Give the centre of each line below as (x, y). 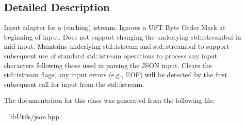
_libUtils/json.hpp (32, 116)
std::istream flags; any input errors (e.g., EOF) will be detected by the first (115, 75)
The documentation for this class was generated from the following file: (109, 100)
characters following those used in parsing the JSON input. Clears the (108, 65)
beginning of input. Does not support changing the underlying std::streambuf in (122, 36)
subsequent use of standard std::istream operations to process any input (111, 55)
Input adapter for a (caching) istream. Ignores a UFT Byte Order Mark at (115, 27)
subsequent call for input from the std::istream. (74, 84)
